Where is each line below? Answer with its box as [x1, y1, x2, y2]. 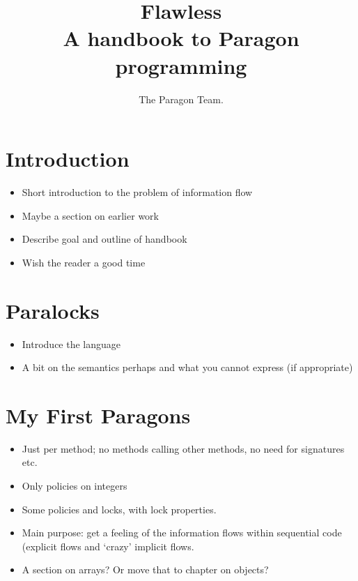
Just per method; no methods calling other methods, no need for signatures [22, 441, 345, 455]
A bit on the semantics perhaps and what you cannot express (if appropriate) [22, 360, 353, 375]
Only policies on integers [22, 478, 127, 493]
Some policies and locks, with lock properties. [22, 501, 217, 516]
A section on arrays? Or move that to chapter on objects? [22, 562, 269, 577]
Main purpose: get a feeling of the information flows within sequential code [22, 525, 342, 540]
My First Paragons [6, 400, 191, 429]
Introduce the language [22, 336, 121, 351]
